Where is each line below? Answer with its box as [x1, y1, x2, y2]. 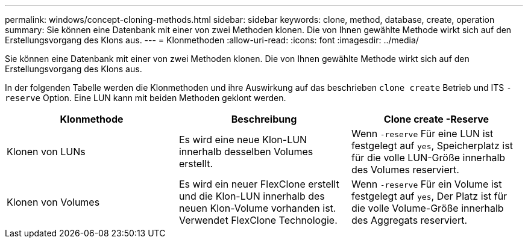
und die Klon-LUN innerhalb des [178, 190, 325, 202]
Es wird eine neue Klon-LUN [178, 134, 307, 146]
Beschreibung [231, 113, 297, 125]
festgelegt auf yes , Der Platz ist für [351, 190, 508, 202]
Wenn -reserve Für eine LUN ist [351, 128, 494, 140]
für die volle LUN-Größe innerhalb [351, 152, 506, 164]
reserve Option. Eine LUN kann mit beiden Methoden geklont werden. [5, 93, 286, 103]
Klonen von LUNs [7, 146, 86, 158]
